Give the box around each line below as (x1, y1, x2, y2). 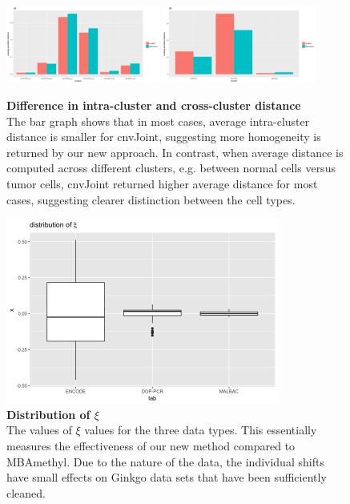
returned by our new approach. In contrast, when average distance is (6, 143, 344, 160)
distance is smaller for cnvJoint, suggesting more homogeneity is (6, 128, 321, 145)
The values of (6, 421, 72, 438)
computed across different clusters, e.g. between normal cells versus (6, 159, 336, 176)
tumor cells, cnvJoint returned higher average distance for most (6, 175, 318, 192)
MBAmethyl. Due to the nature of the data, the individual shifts (6, 453, 324, 470)
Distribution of (6, 405, 91, 422)
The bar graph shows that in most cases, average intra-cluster (6, 112, 310, 129)
